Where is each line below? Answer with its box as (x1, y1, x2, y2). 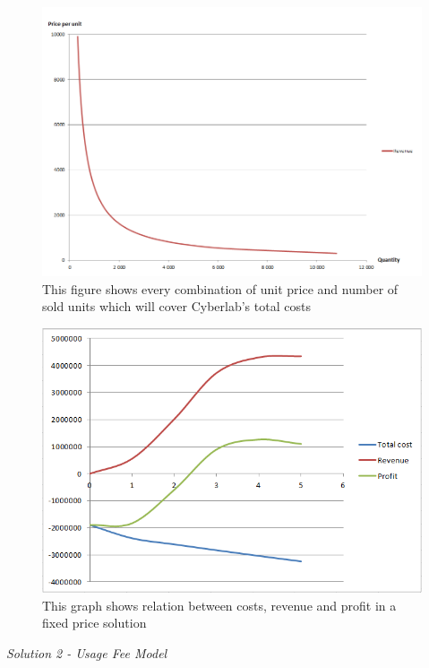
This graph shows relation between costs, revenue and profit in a (42, 595, 397, 614)
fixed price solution (42, 613, 147, 632)
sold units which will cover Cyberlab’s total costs (42, 297, 311, 316)
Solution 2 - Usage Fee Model (6, 644, 167, 663)
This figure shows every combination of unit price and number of (42, 279, 399, 298)
